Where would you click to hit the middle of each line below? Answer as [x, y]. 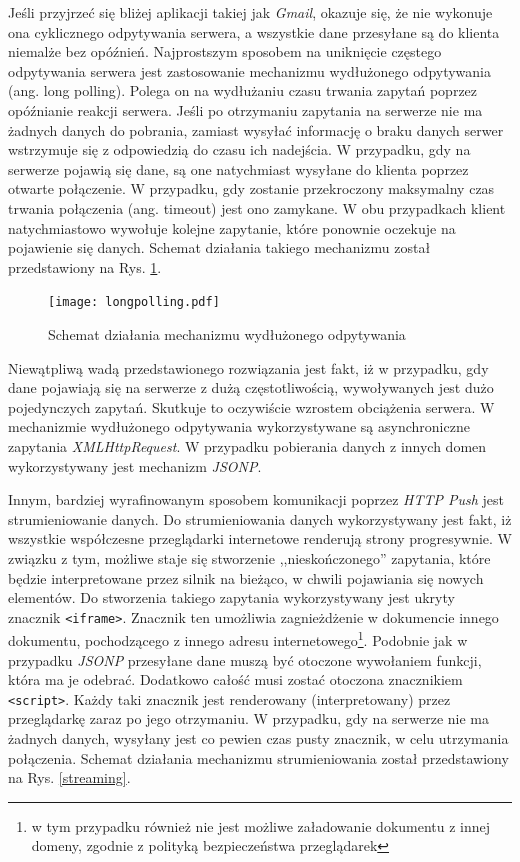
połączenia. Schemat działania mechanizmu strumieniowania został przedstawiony [258, 757]
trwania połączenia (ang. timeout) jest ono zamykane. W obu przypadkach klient [257, 207]
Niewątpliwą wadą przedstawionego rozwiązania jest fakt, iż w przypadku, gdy [248, 367]
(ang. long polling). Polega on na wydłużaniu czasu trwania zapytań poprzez [243, 90]
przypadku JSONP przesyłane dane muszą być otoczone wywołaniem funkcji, [245, 659]
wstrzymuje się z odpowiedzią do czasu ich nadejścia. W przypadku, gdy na [239, 149]
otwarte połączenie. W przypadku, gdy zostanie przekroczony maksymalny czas [251, 188]
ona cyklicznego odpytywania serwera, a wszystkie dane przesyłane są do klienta [254, 31]
